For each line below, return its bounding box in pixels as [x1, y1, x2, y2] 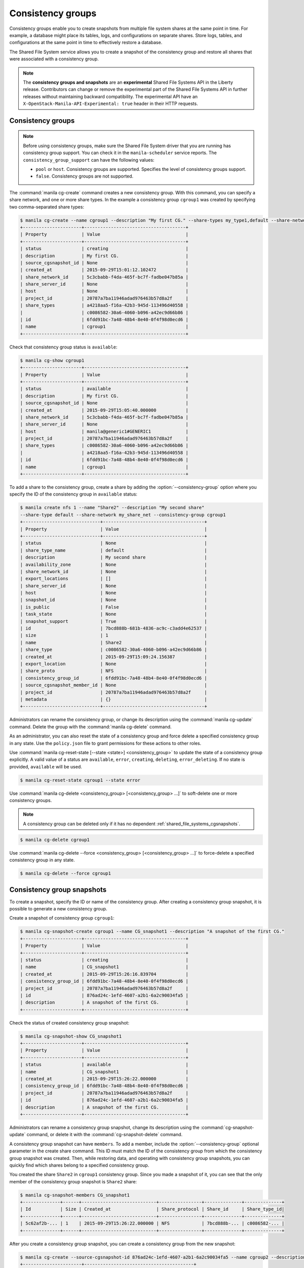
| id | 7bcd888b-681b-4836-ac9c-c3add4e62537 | [20, 625, 207, 631]
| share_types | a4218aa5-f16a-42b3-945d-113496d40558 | [20, 302, 188, 308]
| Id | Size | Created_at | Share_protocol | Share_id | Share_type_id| [20, 1206, 285, 1212]
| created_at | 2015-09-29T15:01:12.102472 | [20, 267, 188, 273]
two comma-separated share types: [9, 203, 85, 210]
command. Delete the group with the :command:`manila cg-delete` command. [9, 723, 172, 730]
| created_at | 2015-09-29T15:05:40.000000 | [20, 407, 188, 413]
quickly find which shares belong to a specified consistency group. [9, 1162, 149, 1168]
